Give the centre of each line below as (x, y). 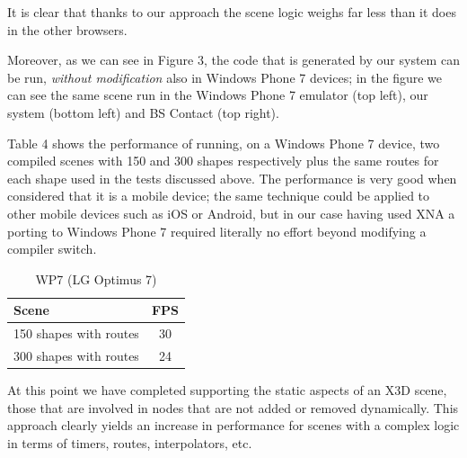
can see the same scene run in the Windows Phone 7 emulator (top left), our (218, 95)
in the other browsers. (67, 29)
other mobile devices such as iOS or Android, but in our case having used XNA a (231, 213)
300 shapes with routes (76, 355)
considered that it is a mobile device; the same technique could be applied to (219, 196)
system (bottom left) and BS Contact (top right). (143, 112)
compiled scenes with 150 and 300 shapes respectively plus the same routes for (223, 161)
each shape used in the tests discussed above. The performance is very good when (232, 178)
